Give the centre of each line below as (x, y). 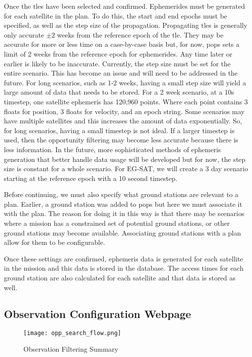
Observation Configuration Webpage (97, 313)
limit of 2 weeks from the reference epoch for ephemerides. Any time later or (118, 53)
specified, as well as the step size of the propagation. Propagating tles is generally (126, 25)
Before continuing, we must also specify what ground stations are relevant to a (121, 194)
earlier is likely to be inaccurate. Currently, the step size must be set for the (117, 63)
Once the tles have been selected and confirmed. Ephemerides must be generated (125, 6)
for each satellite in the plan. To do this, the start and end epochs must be (116, 15)
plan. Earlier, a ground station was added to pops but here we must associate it (123, 204)
